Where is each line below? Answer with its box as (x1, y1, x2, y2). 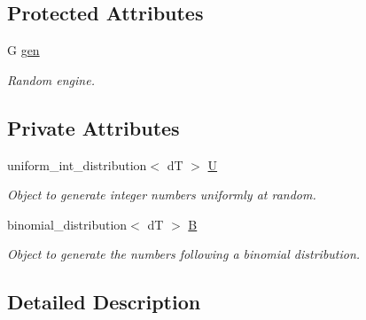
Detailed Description (7, 288, 201, 316)
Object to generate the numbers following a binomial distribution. (7, 245, 361, 263)
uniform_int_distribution (7, 155, 147, 174)
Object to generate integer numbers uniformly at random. (7, 185, 316, 204)
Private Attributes (7, 113, 180, 141)
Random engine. (7, 70, 95, 89)
